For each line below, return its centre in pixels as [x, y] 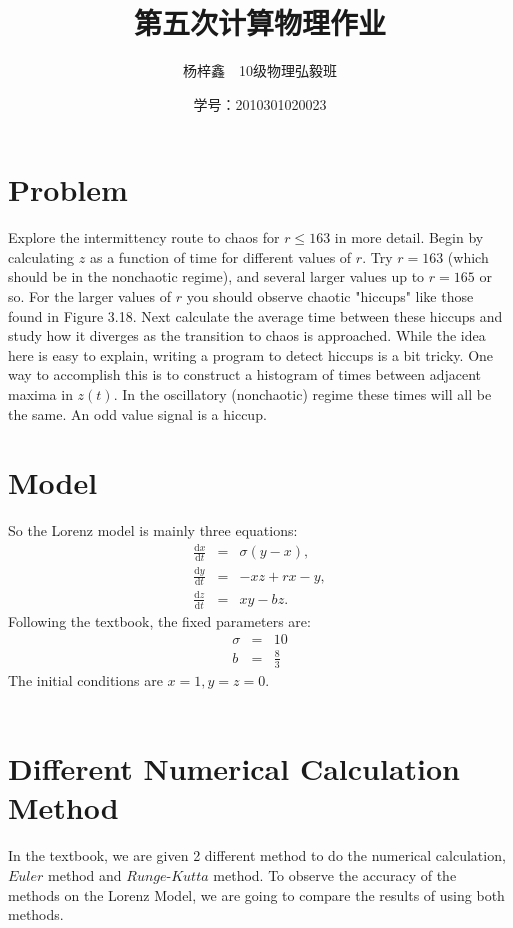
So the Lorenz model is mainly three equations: [153, 530]
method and [85, 874]
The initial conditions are [85, 679]
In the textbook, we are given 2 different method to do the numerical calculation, [257, 855]
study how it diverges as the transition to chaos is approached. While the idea [247, 335]
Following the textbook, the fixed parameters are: [159, 620]
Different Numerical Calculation [234, 768]
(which [468, 256]
